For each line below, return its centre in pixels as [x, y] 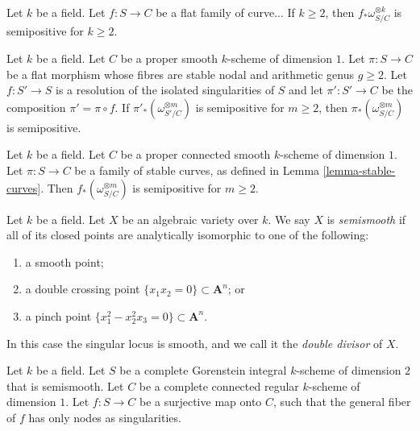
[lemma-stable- [359, 170]
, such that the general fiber [342, 402]
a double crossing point [83, 289]
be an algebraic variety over [190, 219]
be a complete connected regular [219, 385]
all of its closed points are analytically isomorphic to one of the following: [188, 235]
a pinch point [58, 315]
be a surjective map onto [200, 402]
